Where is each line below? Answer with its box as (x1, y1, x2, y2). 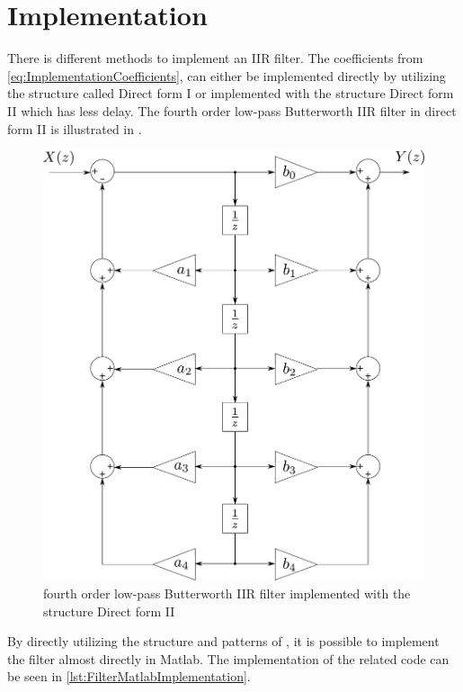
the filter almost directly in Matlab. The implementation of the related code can (7, 649, 450, 668)
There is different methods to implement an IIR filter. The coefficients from (7, 49, 423, 67)
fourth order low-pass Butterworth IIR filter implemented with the (43, 583, 411, 602)
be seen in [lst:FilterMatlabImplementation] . (7, 667, 251, 686)
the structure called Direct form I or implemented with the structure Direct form (7, 84, 454, 103)
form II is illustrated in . (7, 119, 142, 138)
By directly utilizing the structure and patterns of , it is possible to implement (7, 632, 440, 651)
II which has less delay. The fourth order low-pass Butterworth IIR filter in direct (7, 101, 457, 120)
